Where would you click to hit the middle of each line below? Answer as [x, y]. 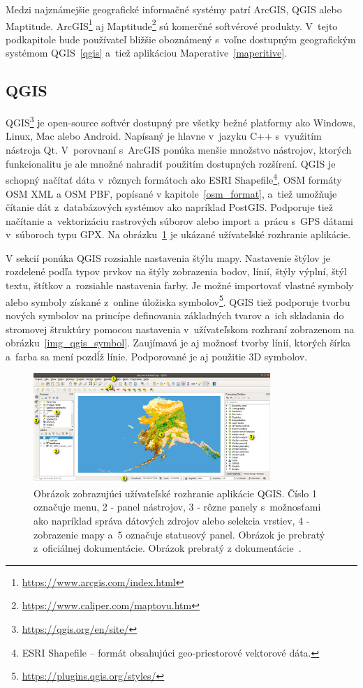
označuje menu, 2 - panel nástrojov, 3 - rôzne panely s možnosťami [177, 507]
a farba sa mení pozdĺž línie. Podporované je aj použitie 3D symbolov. [156, 356]
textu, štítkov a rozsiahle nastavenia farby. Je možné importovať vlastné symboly [180, 285]
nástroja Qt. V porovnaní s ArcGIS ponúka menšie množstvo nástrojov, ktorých [179, 150]
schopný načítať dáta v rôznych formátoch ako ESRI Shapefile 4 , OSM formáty [174, 178]
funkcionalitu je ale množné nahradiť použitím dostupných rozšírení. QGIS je [171, 163]
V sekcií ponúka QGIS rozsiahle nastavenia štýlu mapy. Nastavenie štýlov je [168, 257]
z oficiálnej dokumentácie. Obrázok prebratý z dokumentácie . [168, 548]
